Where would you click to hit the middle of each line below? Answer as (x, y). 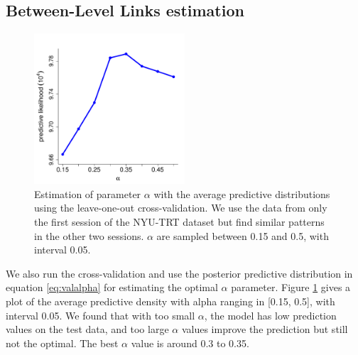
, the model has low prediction (270, 315)
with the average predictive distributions (242, 193)
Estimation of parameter (88, 193)
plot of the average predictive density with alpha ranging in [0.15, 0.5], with (170, 301)
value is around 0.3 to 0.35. (190, 343)
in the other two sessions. (89, 235)
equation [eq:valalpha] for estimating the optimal (112, 287)
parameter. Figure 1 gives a (291, 287)
